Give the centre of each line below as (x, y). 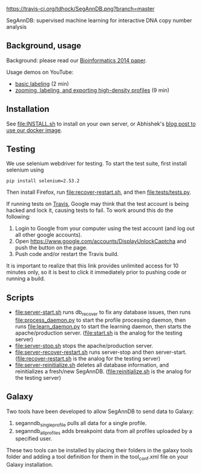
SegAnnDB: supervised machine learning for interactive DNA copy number (99, 20)
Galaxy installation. (30, 465)
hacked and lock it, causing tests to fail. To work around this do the (90, 210)
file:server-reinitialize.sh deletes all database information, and (92, 365)
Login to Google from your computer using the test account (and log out (105, 228)
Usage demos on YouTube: (40, 72)
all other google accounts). (49, 235)
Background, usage (44, 46)
